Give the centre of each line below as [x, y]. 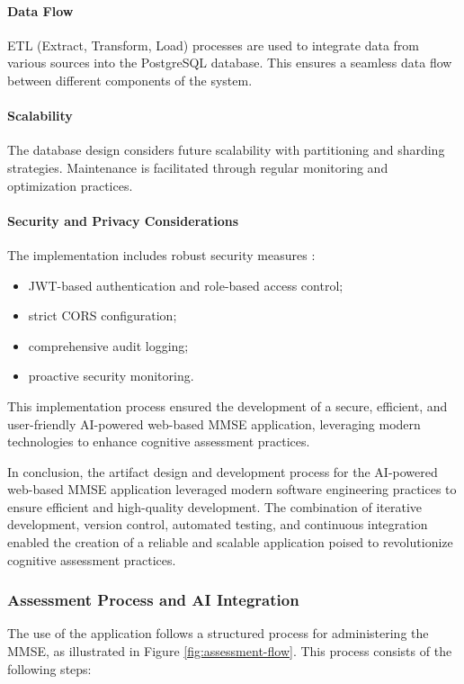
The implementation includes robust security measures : [161, 254]
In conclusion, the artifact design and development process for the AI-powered [223, 471]
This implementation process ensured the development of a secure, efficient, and [228, 405]
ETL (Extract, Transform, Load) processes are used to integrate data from [213, 45]
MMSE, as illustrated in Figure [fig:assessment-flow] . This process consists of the [230, 651]
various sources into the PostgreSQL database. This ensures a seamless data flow [230, 63]
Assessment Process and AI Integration [153, 600]
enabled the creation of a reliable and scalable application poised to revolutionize [230, 542]
